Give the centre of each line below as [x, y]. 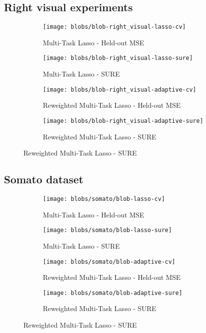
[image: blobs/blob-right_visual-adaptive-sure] [123, 121]
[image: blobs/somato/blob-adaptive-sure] [113, 293]
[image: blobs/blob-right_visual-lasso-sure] [118, 58]
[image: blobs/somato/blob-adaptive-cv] [109, 262]
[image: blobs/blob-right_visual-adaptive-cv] [120, 89]
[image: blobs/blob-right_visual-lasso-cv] [114, 27]
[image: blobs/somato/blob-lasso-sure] [107, 230]
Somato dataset [44, 179]
